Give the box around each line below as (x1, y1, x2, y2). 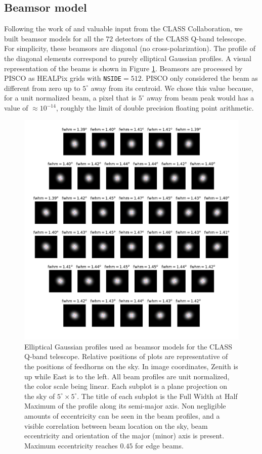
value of (4, 103, 28, 113)
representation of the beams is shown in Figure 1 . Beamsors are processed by (4, 63, 243, 73)
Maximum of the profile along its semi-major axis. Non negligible (24, 400, 226, 411)
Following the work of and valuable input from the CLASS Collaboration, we (4, 23, 243, 34)
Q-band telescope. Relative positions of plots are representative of (24, 351, 228, 362)
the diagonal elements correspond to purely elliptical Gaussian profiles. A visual (4, 53, 251, 63)
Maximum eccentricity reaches (24, 440, 118, 450)
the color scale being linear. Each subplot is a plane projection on (24, 381, 228, 391)
